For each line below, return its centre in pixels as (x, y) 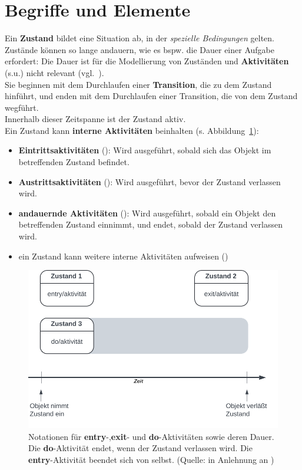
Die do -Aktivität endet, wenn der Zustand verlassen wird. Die (140, 448)
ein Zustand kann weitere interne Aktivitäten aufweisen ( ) (123, 256)
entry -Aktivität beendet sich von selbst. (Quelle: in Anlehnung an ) (151, 460)
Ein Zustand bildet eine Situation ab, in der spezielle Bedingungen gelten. (140, 38)
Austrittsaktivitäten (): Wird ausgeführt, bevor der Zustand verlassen (150, 181)
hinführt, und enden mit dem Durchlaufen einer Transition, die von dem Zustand (151, 96)
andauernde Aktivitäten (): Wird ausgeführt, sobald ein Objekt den (147, 213)
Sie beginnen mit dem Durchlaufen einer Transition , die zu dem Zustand (138, 84)
